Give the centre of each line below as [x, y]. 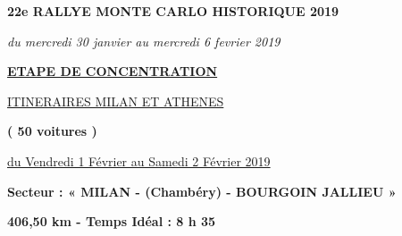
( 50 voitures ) [52, 131]
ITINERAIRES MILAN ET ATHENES [116, 101]
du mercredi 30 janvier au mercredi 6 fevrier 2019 [144, 41]
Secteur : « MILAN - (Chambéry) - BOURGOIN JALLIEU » [202, 191]
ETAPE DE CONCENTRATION [113, 71]
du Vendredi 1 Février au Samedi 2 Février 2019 [139, 160]
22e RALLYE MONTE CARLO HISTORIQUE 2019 [173, 11]
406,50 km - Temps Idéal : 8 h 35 [112, 221]
